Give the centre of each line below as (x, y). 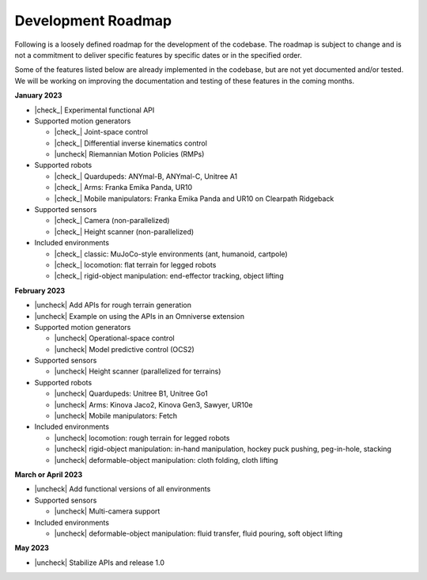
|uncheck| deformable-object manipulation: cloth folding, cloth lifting (166, 460)
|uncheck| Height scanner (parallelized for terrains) (138, 371)
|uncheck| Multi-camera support (107, 511)
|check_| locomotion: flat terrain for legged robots (135, 264)
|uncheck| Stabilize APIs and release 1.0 (100, 563)
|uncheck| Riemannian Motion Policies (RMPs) (129, 154)
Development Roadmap (93, 21)
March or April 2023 (49, 474)
